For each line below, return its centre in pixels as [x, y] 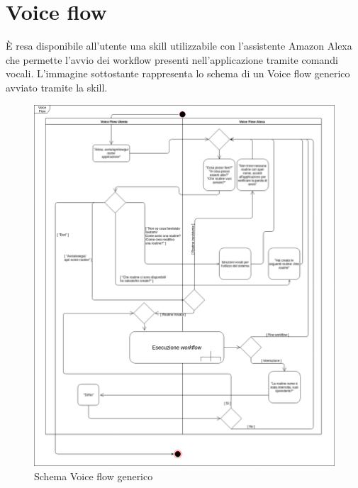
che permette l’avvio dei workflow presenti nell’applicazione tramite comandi [172, 59]
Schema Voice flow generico [94, 476]
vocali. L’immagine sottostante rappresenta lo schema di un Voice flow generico [178, 73]
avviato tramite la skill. [57, 87]
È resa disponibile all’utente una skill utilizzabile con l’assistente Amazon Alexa [179, 46]
